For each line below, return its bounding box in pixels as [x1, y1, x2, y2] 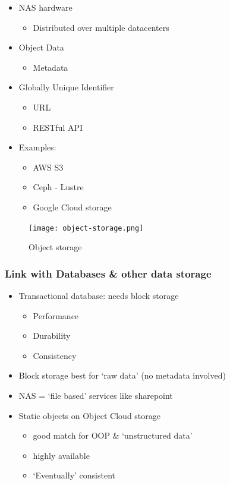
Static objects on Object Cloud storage [18, 409, 160, 421]
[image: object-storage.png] [29, 223, 144, 232]
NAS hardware [18, 1, 73, 13]
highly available [33, 449, 90, 461]
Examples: [18, 141, 56, 153]
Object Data [18, 41, 64, 53]
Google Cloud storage [33, 200, 112, 213]
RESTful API [33, 121, 83, 133]
